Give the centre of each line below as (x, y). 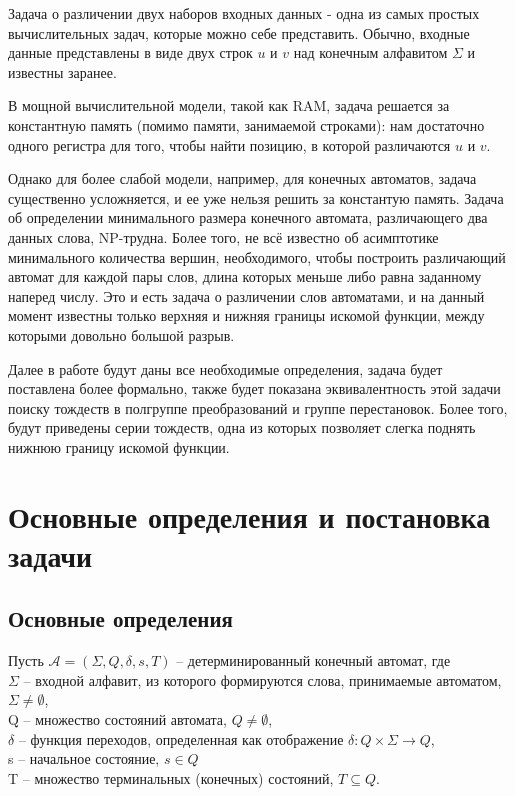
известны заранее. (62, 71)
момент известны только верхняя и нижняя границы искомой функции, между (246, 315)
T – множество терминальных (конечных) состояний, (171, 777)
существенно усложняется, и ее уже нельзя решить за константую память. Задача (256, 197)
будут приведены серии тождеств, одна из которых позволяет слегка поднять (242, 427)
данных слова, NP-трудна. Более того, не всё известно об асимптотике (223, 236)
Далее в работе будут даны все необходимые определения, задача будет (225, 368)
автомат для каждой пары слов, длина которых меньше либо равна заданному (245, 276)
